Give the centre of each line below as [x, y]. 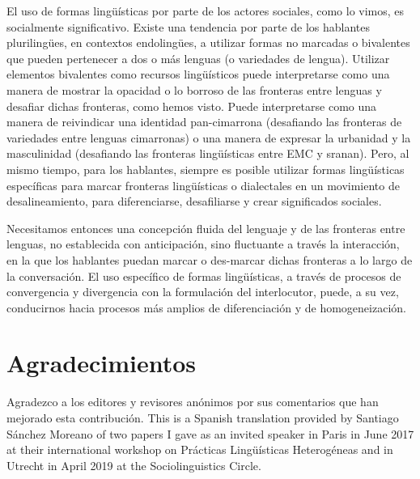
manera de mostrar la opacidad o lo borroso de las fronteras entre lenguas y [194, 89]
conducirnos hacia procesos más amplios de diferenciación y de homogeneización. [206, 307]
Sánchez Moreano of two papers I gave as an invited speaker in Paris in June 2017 [210, 433]
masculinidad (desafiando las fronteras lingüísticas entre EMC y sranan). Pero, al [208, 153]
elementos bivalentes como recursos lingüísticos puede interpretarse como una [198, 74]
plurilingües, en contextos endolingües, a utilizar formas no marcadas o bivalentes [208, 42]
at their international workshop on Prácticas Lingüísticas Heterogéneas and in [200, 449]
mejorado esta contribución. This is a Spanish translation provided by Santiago [203, 418]
